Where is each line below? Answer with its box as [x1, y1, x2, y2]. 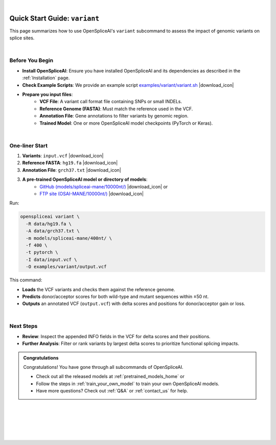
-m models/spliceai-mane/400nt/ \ [26, 235, 112, 241]
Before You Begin [9, 57, 54, 64]
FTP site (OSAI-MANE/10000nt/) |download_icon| [39, 191, 144, 197]
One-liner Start [9, 142, 48, 149]
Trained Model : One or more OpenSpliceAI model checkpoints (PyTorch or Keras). [39, 120, 213, 126]
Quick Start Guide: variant [9, 14, 100, 22]
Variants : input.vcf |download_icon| [22, 153, 104, 159]
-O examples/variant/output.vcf [26, 264, 107, 270]
